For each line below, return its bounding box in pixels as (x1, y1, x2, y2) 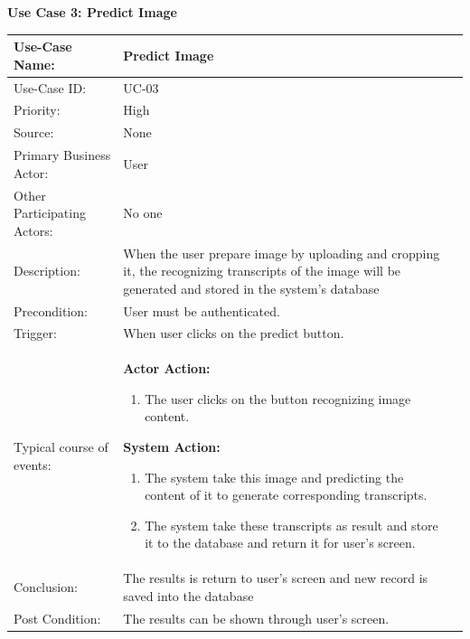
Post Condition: (14, 608, 101, 627)
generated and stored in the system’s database (123, 278, 380, 297)
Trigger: (14, 324, 57, 343)
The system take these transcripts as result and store (145, 515, 438, 534)
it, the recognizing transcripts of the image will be (123, 261, 401, 280)
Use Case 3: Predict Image (7, 3, 177, 21)
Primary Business (14, 146, 111, 164)
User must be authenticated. (123, 301, 280, 320)
